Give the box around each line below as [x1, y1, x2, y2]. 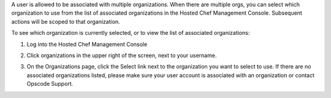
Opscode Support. [26, 80, 74, 88]
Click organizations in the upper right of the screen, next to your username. [26, 51, 217, 59]
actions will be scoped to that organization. [11, 18, 120, 25]
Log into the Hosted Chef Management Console [26, 40, 148, 48]
